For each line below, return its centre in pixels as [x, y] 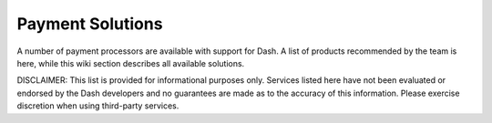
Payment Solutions [90, 24]
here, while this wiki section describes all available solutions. [131, 63]
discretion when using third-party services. [98, 106]
